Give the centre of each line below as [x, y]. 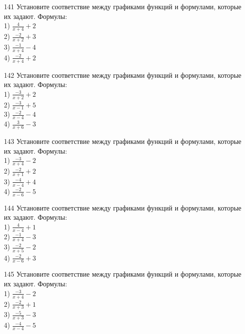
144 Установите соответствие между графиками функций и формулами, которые [123, 207]
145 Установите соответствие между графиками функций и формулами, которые [123, 274]
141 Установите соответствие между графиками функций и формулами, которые [123, 6]
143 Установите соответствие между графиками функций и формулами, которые [123, 141]
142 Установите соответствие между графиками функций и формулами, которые [123, 75]
